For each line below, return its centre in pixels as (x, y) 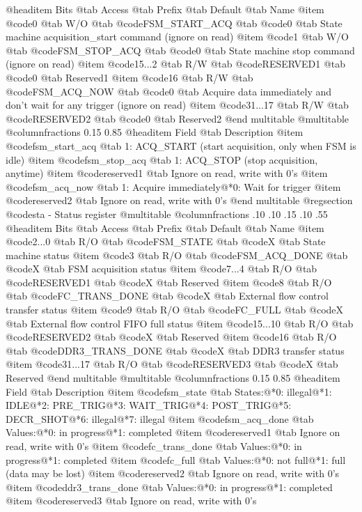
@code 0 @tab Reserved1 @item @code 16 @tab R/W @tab (129, 77)
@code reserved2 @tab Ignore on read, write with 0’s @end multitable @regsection (179, 200)
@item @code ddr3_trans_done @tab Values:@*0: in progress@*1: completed (169, 487)
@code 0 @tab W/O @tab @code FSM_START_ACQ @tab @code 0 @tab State (174, 23)
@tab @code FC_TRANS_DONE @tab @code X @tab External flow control (167, 296)
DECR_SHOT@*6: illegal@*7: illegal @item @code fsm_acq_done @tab (160, 418)
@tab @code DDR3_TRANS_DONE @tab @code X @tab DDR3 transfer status (175, 350)
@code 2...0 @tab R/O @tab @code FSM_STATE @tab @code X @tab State (166, 241)
